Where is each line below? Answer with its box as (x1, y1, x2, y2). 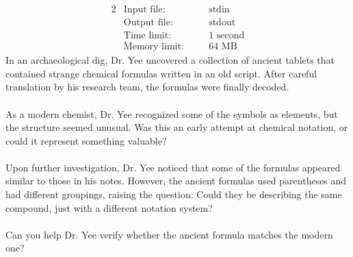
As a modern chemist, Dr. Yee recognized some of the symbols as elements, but (5, 106, 338, 121)
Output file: (123, 18, 173, 28)
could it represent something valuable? (5, 133, 167, 147)
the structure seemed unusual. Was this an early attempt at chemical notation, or (5, 120, 348, 134)
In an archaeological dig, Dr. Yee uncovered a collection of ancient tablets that (5, 53, 335, 67)
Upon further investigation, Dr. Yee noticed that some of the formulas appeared (5, 160, 341, 174)
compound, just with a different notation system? (5, 200, 213, 215)
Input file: (123, 5, 166, 15)
